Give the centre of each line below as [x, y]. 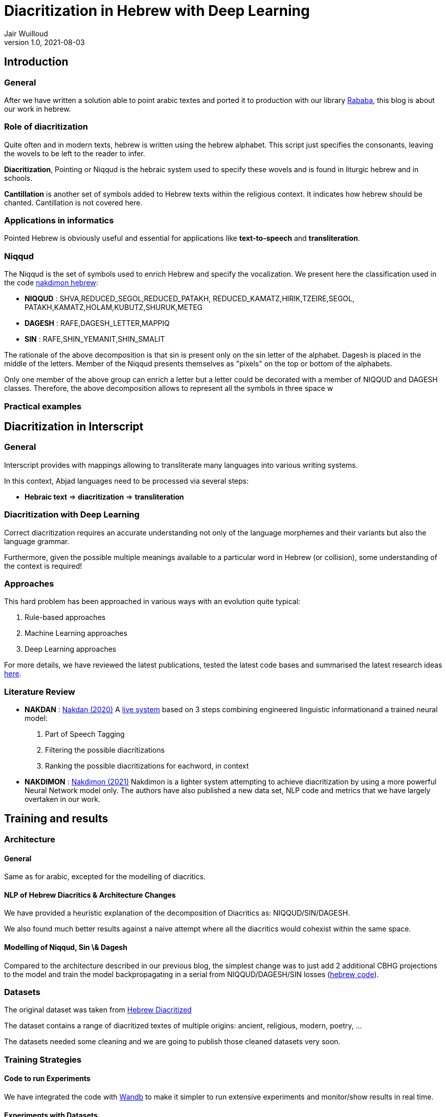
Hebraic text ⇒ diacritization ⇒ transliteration [104, 497]
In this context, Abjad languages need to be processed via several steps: [126, 481]
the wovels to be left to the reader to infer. [75, 153]
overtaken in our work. [62, 799]
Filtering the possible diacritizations [105, 750]
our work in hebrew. [38, 109]
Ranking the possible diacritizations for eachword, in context [147, 766]
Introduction [36, 62]
